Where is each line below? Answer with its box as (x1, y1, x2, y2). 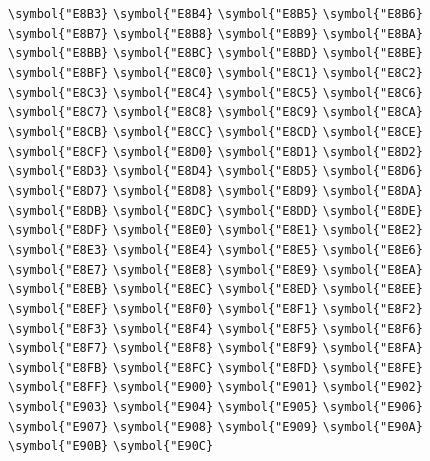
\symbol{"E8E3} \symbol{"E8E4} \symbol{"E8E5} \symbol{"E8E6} (8, 242, 423, 257)
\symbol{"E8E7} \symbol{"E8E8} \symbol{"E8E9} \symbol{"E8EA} (8, 262, 423, 277)
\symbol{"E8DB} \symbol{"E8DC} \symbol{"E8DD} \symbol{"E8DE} (8, 203, 423, 218)
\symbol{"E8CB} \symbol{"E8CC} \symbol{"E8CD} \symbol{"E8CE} (8, 124, 423, 139)
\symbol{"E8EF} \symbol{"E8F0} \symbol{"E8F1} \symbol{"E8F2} (8, 301, 423, 316)
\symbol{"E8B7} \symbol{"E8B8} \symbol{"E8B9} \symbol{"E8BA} (8, 26, 423, 41)
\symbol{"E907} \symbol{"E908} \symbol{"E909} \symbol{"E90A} (8, 419, 423, 434)
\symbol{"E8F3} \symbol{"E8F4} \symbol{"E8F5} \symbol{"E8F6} (8, 321, 423, 336)
